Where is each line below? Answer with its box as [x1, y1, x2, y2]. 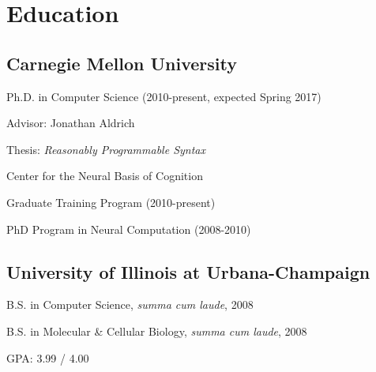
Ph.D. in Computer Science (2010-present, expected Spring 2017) [6, 88, 321, 104]
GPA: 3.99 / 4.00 [6, 349, 89, 366]
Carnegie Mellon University [6, 51, 237, 75]
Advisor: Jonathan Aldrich [6, 115, 135, 131]
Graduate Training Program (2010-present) [6, 194, 216, 210]
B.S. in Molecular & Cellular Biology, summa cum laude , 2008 [6, 322, 307, 339]
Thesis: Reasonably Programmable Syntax [6, 141, 205, 157]
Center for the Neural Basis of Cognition [6, 167, 203, 184]
